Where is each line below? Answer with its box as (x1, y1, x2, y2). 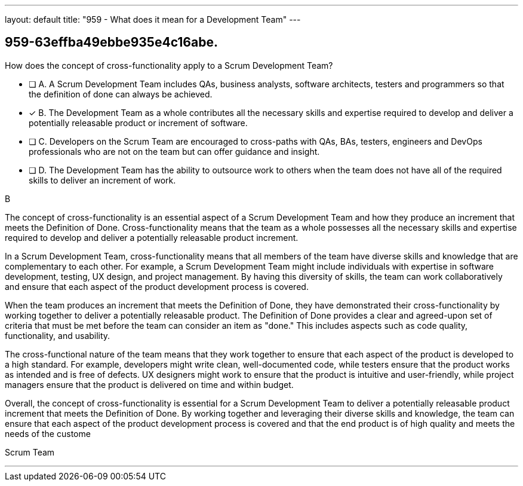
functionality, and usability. (5, 330, 110, 341)
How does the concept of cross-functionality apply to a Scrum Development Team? (5, 60, 333, 71)
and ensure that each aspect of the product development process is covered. (5, 281, 309, 292)
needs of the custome (5, 428, 91, 439)
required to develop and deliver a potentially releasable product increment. (5, 232, 299, 243)
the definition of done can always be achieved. (29, 88, 213, 99)
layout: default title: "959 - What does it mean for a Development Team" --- (5, 14, 301, 25)
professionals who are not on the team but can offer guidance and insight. (29, 146, 320, 157)
